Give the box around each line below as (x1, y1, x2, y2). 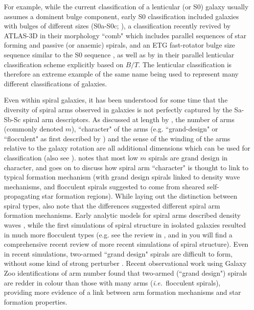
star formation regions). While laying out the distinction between (42, 191, 237, 201)
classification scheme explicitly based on (4, 59, 124, 69)
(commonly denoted (4, 124, 63, 134)
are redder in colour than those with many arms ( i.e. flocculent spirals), (4, 277, 221, 287)
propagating (4, 191, 40, 201)
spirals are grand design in (148, 152, 228, 162)
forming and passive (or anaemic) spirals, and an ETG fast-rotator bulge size (4, 40, 235, 50)
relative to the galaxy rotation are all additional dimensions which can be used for (4, 143, 251, 153)
